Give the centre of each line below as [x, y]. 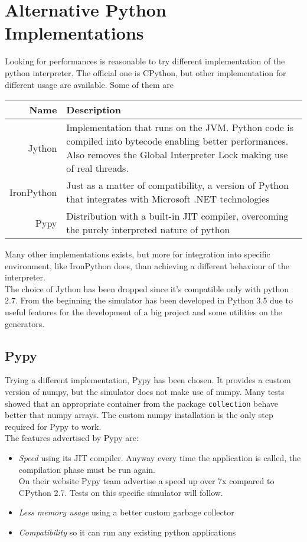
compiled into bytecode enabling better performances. [177, 141]
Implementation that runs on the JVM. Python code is [180, 128]
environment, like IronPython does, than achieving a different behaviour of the [147, 265]
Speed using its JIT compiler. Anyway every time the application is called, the [160, 458]
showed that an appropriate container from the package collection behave [142, 403]
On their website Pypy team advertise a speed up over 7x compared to [146, 481]
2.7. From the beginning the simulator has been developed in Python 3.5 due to [149, 300]
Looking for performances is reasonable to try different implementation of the [145, 61]
